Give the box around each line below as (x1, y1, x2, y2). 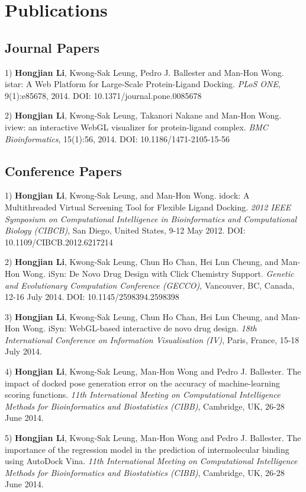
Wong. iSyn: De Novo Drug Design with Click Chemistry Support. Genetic (22, 267, 294, 279)
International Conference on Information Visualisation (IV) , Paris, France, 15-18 (5, 333, 299, 346)
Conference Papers (5, 161, 122, 180)
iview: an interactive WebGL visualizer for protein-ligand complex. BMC (5, 120, 268, 133)
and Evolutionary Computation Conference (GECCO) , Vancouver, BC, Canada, (5, 279, 295, 291)
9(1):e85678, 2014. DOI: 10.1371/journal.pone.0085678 (5, 89, 202, 101)
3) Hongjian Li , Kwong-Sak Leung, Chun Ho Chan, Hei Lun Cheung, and (5, 310, 279, 322)
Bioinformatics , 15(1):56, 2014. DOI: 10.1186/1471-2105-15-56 (5, 132, 230, 145)
